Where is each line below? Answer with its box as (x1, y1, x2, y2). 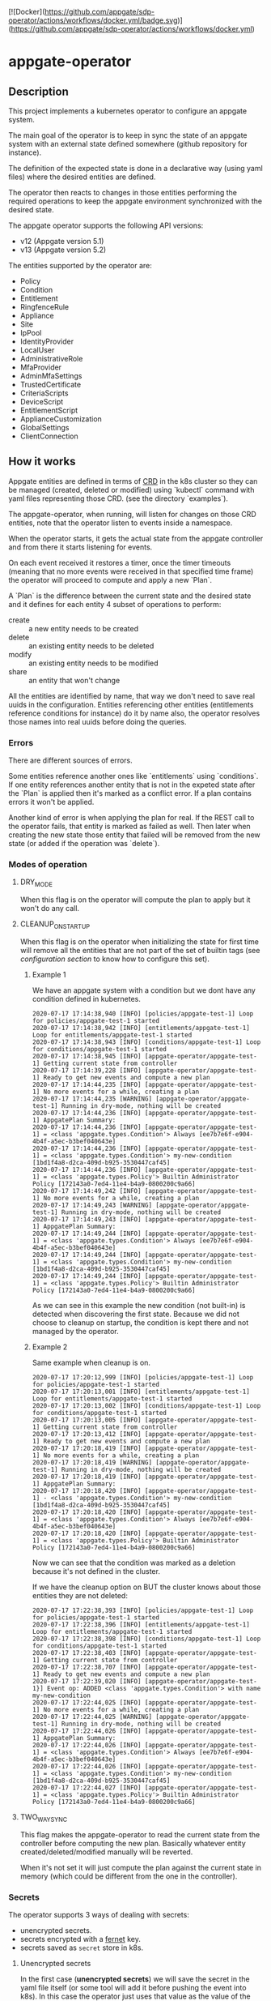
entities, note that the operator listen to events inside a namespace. (8, 518, 233, 528)
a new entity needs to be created (28, 623, 139, 633)
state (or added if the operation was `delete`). (8, 839, 160, 849)
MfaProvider (19, 362, 62, 372)
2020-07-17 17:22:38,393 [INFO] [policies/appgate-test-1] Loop (32, 1606, 254, 1614)
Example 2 (32, 1342, 68, 1352)
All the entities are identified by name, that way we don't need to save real (8, 691, 256, 700)
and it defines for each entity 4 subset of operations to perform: (8, 599, 222, 609)
